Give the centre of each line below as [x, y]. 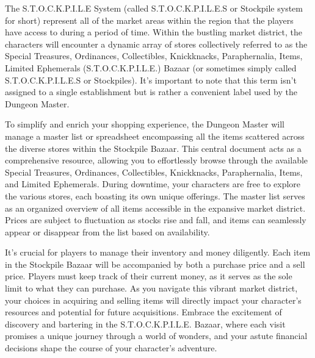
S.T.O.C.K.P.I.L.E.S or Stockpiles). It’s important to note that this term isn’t [151, 80]
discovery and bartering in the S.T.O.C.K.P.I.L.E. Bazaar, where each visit [145, 324]
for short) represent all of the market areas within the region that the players [149, 20]
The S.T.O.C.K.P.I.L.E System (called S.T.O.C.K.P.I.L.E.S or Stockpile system [154, 8]
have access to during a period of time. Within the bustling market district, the [154, 32]
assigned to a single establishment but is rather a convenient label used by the [151, 92]
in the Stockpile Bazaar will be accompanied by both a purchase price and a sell [155, 264]
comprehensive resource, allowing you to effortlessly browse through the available [157, 160]
